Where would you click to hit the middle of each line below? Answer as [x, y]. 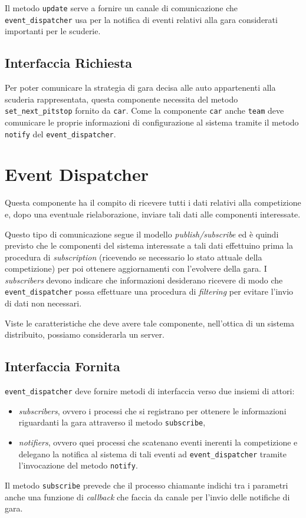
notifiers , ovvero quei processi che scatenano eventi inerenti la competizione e [158, 442]
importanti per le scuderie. [53, 31]
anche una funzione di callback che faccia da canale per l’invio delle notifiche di [147, 496]
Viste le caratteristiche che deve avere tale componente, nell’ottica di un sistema [150, 323]
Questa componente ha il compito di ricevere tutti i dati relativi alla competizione [153, 202]
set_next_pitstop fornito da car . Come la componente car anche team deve [144, 110]
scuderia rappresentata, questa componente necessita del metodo [121, 99]
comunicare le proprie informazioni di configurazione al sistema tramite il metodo [152, 122]
